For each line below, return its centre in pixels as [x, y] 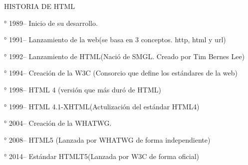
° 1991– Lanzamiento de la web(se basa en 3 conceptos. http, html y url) [115, 40]
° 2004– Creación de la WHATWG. [58, 123]
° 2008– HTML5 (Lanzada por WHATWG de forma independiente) [107, 139]
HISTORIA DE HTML [39, 6]
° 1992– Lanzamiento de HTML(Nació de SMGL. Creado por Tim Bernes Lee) [124, 56]
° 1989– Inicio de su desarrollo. [51, 23]
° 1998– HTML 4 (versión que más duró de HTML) [83, 89]
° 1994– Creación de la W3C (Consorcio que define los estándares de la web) [121, 73]
